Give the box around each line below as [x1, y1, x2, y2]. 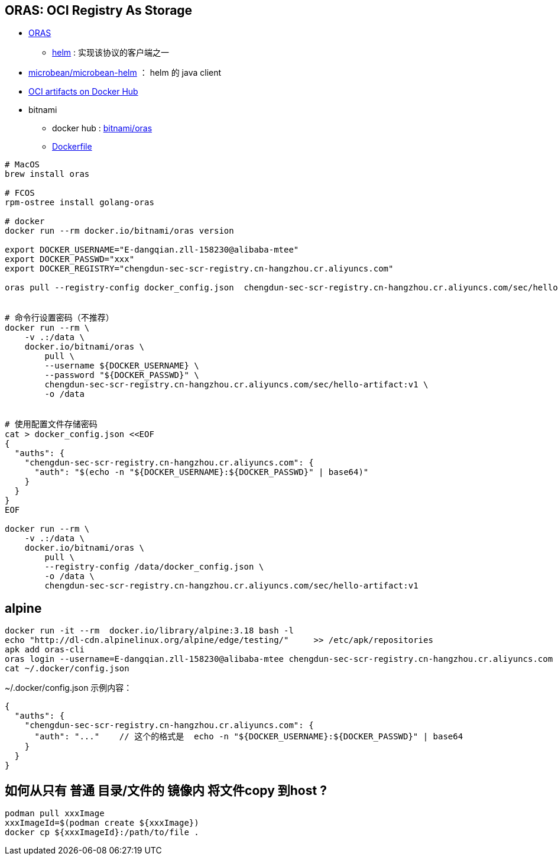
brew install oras [5, 169, 90, 179]
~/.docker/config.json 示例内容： [5, 683, 132, 693]
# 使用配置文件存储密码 [5, 419, 98, 429]
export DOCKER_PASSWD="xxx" [5, 254, 135, 264]
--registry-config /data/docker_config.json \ [44, 562, 264, 572]
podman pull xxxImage [5, 809, 105, 819]
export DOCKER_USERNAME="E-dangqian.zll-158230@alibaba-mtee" [5, 245, 299, 255]
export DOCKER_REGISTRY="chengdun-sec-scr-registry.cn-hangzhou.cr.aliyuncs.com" [5, 264, 394, 274]
